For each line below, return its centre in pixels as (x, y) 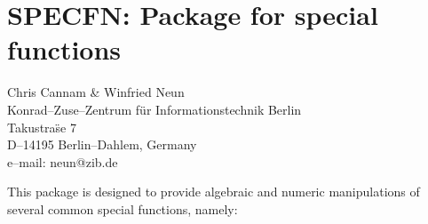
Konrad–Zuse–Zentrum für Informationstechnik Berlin (155, 109)
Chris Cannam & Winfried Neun (96, 92)
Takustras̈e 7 (42, 127)
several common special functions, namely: (123, 208)
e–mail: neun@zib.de (63, 161)
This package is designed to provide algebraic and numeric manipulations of (214, 192)
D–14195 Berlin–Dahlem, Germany (102, 144)
